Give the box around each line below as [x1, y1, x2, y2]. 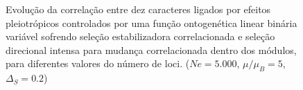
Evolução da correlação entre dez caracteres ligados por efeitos [6, 2, 271, 16]
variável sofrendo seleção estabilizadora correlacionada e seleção [6, 29, 275, 44]
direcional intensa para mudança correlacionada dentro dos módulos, [6, 42, 297, 57]
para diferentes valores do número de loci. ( [6, 56, 190, 71]
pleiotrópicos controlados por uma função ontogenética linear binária [6, 15, 297, 30]
